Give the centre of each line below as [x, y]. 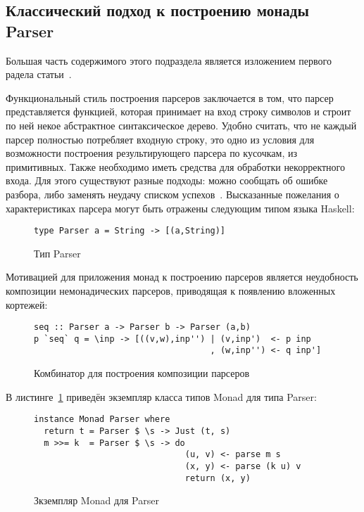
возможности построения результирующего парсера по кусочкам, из [152, 153]
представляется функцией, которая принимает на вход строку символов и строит [178, 111]
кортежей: [27, 304]
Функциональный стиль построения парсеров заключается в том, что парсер [170, 97]
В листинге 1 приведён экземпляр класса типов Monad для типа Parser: [161, 396]
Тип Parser [57, 253]
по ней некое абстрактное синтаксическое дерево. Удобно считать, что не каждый [181, 125]
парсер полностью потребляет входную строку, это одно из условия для [160, 139]
